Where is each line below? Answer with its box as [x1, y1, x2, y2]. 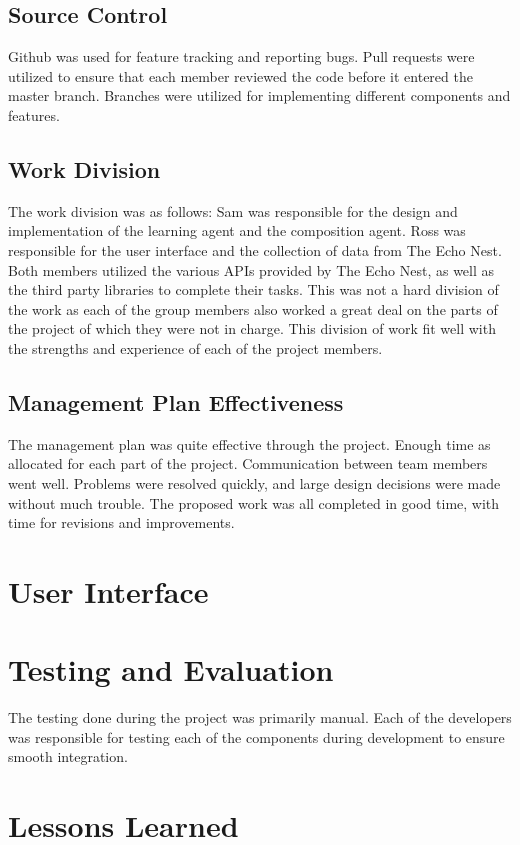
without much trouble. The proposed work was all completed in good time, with [8, 492, 500, 513]
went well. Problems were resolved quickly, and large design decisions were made [8, 472, 501, 493]
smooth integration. [8, 746, 128, 767]
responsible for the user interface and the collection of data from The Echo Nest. [8, 239, 502, 260]
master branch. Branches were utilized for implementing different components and [8, 85, 511, 106]
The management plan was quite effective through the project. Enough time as [8, 433, 491, 454]
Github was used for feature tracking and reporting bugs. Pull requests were [8, 46, 475, 67]
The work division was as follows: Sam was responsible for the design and [8, 200, 458, 221]
